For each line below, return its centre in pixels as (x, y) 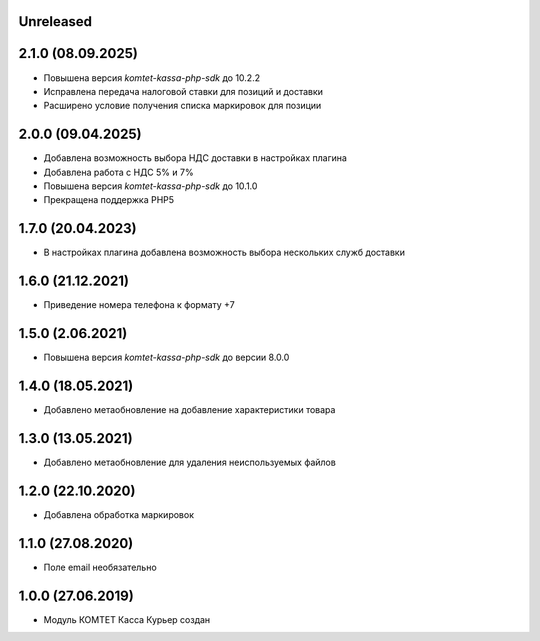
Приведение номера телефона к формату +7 (139, 305)
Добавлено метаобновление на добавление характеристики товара (189, 410)
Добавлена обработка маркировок (119, 514)
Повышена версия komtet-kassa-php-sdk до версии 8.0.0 (166, 357)
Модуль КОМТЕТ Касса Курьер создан (127, 619)
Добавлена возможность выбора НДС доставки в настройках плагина (195, 158)
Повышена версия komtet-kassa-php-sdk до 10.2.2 (151, 77)
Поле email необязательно (100, 567)
